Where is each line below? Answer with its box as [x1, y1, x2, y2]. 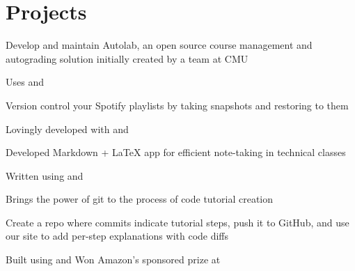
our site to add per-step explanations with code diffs [6, 229, 229, 243]
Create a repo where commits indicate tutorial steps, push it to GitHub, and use [6, 215, 349, 229]
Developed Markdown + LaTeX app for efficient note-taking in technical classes [6, 145, 346, 160]
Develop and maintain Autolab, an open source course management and [6, 38, 313, 52]
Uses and [6, 75, 44, 89]
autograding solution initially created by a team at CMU [6, 51, 248, 65]
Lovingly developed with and [6, 121, 129, 136]
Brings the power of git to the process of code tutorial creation [6, 192, 274, 206]
